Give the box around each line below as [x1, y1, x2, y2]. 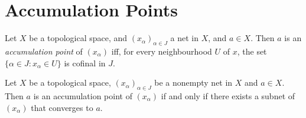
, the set [237, 45, 267, 57]
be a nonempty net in [154, 76, 233, 89]
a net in [170, 32, 198, 44]
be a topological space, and [29, 32, 128, 44]
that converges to [31, 101, 93, 113]
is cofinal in [64, 56, 106, 69]
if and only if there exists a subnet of [161, 89, 295, 102]
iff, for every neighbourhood [111, 45, 212, 57]
